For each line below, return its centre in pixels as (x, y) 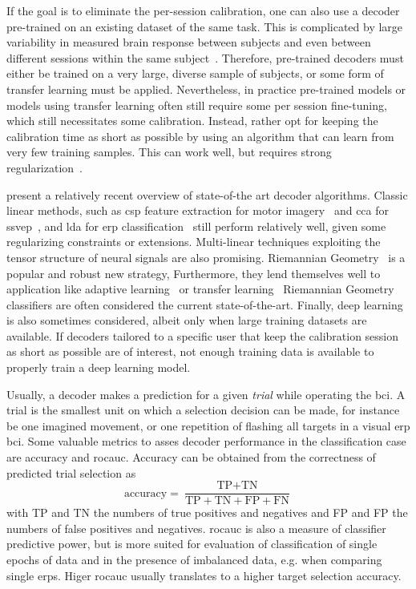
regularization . (45, 167)
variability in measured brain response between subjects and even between (189, 42)
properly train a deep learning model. (99, 367)
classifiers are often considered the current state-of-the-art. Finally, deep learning (205, 304)
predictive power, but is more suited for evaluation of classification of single (192, 544)
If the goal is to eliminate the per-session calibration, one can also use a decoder (203, 10)
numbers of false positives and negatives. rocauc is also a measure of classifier (196, 528)
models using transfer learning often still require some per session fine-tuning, (197, 105)
